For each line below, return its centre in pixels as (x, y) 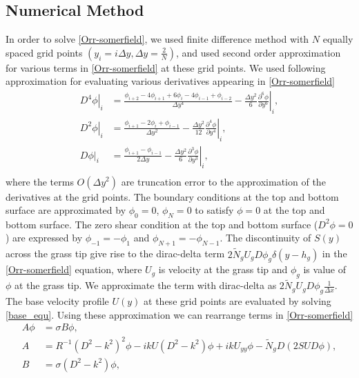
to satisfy (214, 210)
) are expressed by (44, 238)
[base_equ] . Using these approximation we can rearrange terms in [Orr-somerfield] (179, 314)
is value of (324, 269)
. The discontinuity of (265, 238)
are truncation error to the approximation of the (223, 181)
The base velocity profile (57, 301)
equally (338, 39)
